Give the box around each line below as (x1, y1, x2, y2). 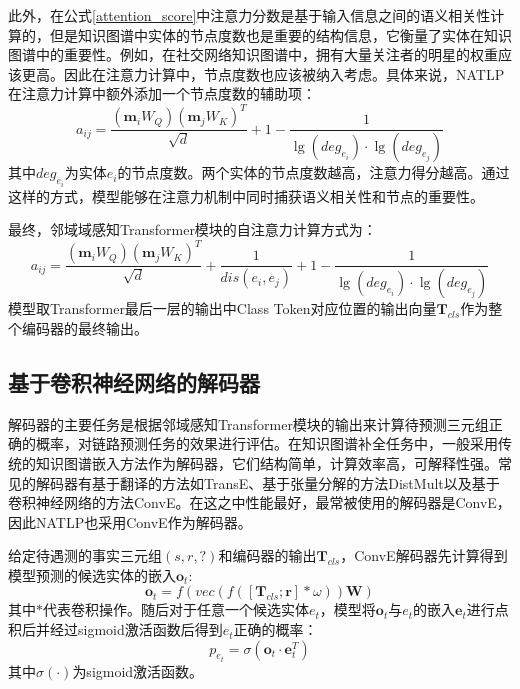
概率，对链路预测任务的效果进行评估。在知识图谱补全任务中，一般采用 (35, 433, 498, 454)
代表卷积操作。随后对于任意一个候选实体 (43, 599, 309, 620)
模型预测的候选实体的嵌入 (8, 564, 176, 585)
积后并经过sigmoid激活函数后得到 (8, 619, 223, 640)
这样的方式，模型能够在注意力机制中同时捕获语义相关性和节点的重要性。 (8, 185, 484, 206)
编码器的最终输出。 (21, 317, 148, 338)
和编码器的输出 (218, 545, 317, 566)
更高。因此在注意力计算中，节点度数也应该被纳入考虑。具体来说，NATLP (21, 63, 505, 84)
